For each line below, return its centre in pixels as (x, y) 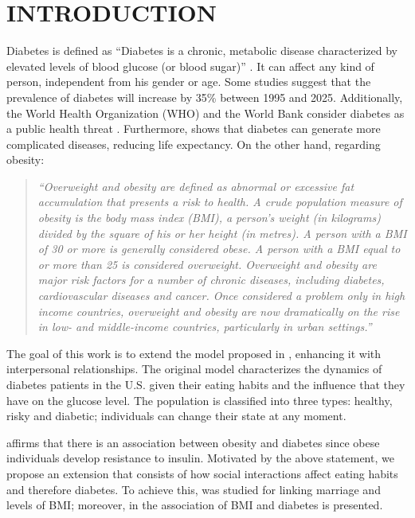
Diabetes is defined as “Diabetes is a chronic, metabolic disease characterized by (202, 51)
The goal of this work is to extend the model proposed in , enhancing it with (194, 353)
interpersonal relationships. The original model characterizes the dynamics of (194, 369)
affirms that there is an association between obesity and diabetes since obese (193, 442)
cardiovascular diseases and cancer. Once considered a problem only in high (221, 296)
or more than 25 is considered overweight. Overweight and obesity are (207, 264)
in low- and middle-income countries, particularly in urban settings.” (205, 327)
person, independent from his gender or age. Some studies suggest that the (189, 82)
